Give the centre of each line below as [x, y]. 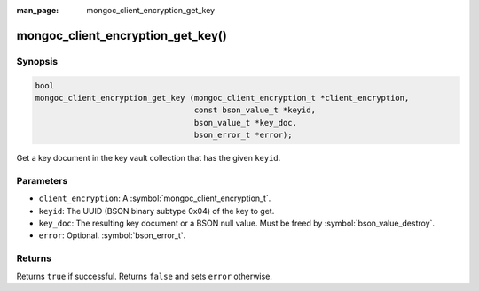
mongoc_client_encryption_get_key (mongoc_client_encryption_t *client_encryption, [222, 98]
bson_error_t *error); [243, 135]
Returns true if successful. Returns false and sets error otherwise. [144, 276]
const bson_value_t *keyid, [255, 110]
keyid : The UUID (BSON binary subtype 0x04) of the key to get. [157, 211]
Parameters [42, 180]
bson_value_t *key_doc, [245, 123]
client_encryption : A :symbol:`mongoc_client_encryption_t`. [155, 198]
